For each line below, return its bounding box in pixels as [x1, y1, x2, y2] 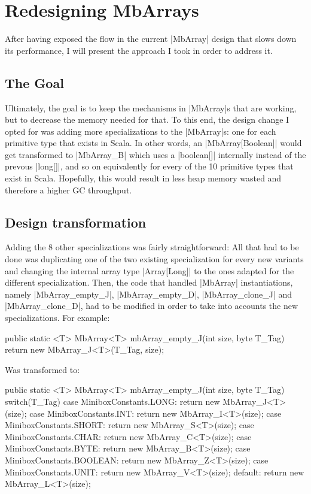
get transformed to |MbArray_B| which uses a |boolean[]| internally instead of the [5, 148, 306, 160]
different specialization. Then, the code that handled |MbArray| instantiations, [5, 276, 293, 289]
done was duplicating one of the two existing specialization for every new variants [5, 253, 304, 265]
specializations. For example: [5, 311, 110, 324]
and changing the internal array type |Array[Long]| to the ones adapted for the [5, 264, 294, 277]
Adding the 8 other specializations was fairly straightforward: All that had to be [5, 241, 299, 253]
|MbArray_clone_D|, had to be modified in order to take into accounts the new [5, 299, 298, 312]
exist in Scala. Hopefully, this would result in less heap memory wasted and [5, 172, 282, 184]
